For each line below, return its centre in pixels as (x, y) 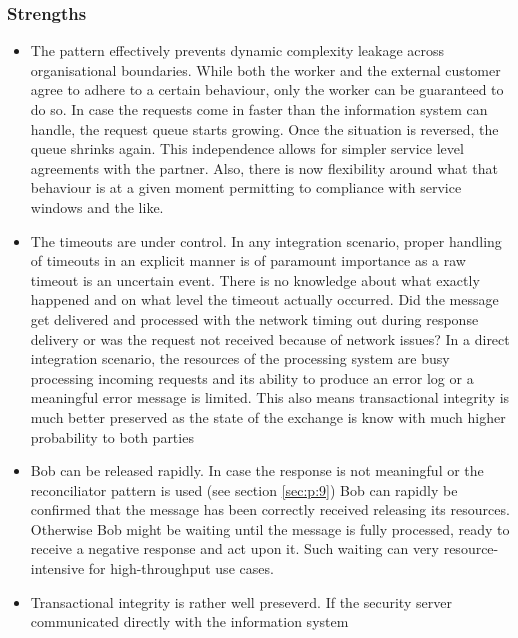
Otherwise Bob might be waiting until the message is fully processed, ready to (270, 528)
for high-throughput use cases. (181, 568)
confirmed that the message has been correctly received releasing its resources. (270, 509)
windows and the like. (97, 206)
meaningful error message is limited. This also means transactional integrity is (270, 397)
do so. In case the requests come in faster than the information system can (259, 109)
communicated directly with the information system (189, 621)
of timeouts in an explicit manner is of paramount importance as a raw (248, 260)
